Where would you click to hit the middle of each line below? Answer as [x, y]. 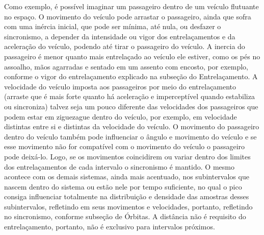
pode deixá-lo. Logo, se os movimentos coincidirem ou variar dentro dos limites [127, 156]
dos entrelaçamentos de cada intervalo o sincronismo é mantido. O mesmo [119, 166]
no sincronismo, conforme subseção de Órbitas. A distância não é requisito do [125, 216]
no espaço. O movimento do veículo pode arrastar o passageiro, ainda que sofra [128, 16]
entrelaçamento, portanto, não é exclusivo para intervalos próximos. [110, 227]
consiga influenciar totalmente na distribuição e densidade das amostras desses [127, 196]
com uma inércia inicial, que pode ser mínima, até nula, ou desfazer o [113, 26]
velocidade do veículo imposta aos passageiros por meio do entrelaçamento [120, 86]
